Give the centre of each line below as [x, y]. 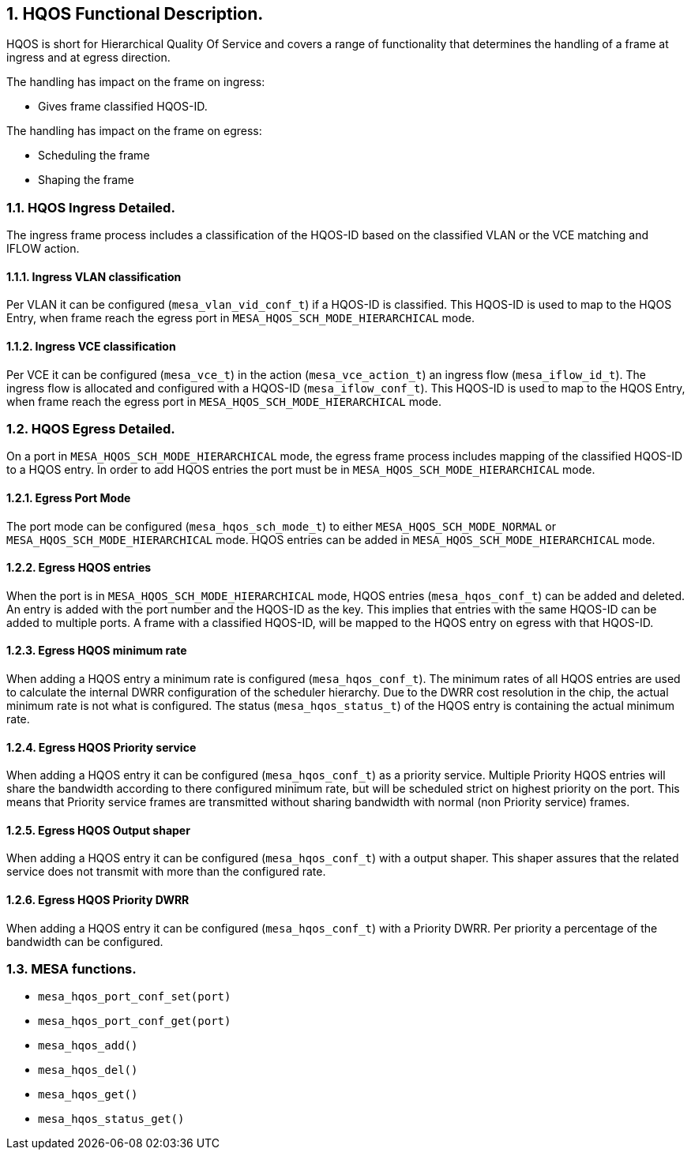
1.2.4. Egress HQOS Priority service [101, 747]
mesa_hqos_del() [88, 1070]
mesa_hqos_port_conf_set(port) [135, 997]
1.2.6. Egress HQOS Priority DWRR [98, 900]
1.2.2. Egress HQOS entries [79, 568]
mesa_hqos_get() [88, 1095]
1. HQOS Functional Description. [135, 14]
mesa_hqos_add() [88, 1046]
